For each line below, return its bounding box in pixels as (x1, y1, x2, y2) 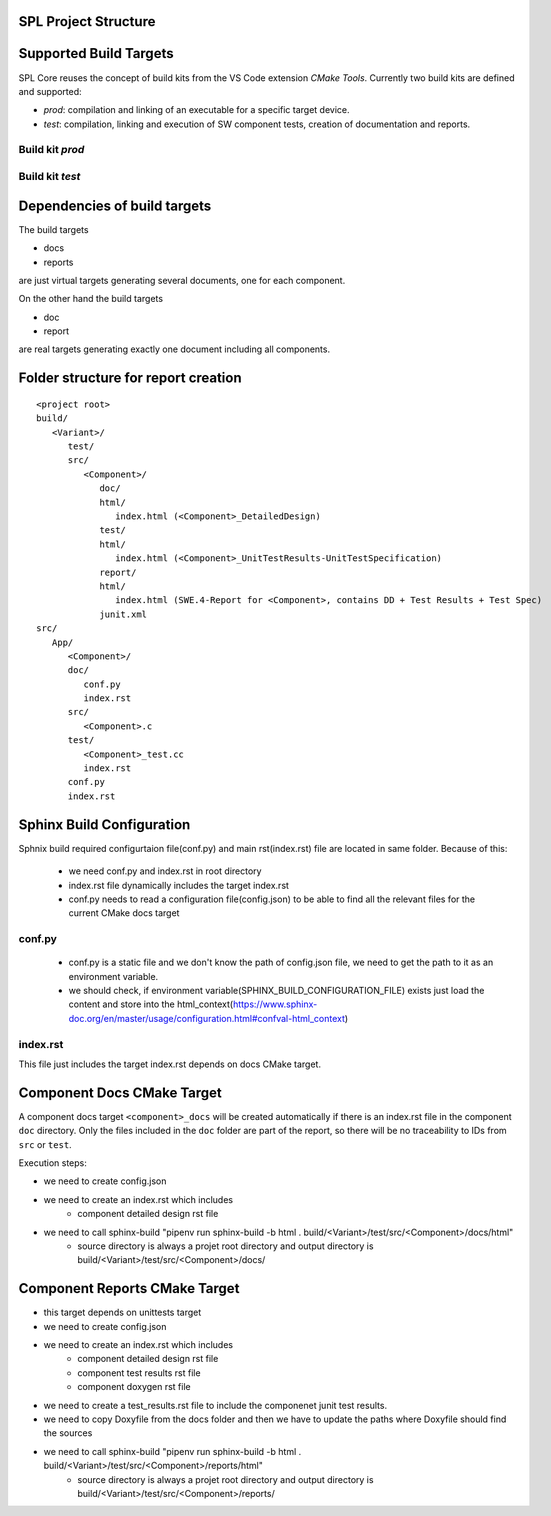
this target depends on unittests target (43, 1306, 202, 1319)
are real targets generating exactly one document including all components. (18, 343, 330, 355)
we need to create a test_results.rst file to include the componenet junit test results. (43, 1399, 388, 1411)
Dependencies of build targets (18, 197, 212, 214)
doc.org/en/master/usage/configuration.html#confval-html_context (68, 1012, 345, 1024)
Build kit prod (18, 143, 85, 157)
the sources (43, 1427, 93, 1439)
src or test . (18, 1138, 72, 1150)
